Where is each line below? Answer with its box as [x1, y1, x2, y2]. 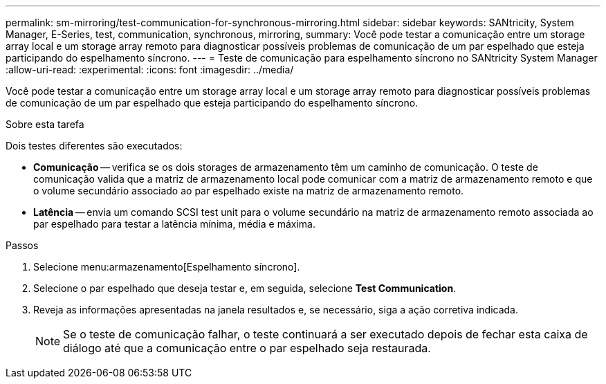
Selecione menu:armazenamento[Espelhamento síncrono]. [33, 261, 300, 273]
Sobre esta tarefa [6, 118, 84, 130]
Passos [6, 239, 39, 251]
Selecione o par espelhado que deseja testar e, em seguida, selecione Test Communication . [33, 282, 457, 294]
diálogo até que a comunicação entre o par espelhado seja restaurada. [63, 341, 431, 355]
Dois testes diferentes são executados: [6, 140, 183, 152]
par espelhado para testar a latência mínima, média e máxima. [33, 218, 315, 230]
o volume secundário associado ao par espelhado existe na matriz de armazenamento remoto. [33, 185, 464, 196]
